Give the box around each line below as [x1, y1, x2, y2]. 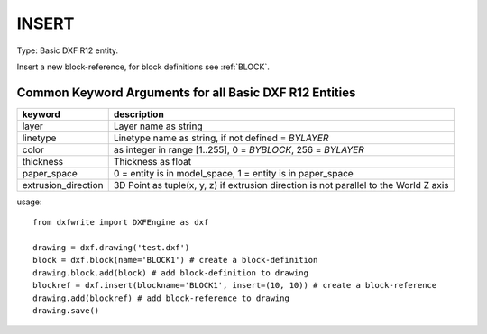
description [113, 108, 164, 121]
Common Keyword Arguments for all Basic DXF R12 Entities [16, 85, 356, 100]
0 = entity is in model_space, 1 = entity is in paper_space [113, 167, 354, 179]
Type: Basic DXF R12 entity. [16, 45, 119, 56]
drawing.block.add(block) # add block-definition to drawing [32, 267, 308, 278]
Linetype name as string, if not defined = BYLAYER [113, 131, 329, 144]
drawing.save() [32, 305, 100, 315]
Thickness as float [113, 155, 192, 167]
